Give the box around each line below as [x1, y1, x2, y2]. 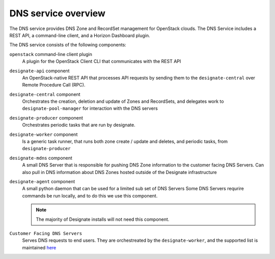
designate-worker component [9, 131, 78, 137]
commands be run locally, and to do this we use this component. [22, 192, 158, 198]
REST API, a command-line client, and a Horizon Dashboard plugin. [9, 32, 150, 38]
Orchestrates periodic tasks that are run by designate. [22, 122, 135, 128]
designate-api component [9, 68, 70, 74]
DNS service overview [9, 8, 105, 19]
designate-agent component [9, 178, 75, 184]
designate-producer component [9, 114, 84, 121]
